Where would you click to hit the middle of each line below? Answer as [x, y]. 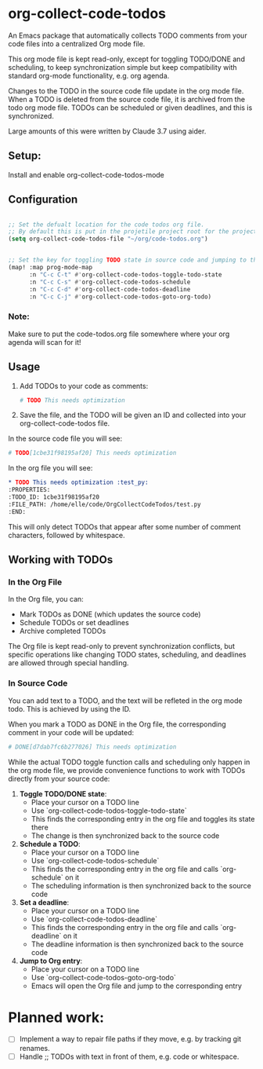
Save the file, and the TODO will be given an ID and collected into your [133, 415]
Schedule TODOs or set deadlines [74, 623]
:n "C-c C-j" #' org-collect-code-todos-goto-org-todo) [120, 297]
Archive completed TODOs [63, 631]
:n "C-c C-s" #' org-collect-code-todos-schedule [110, 282]
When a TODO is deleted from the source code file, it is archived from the [126, 99]
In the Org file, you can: [46, 599]
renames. [34, 1048]
